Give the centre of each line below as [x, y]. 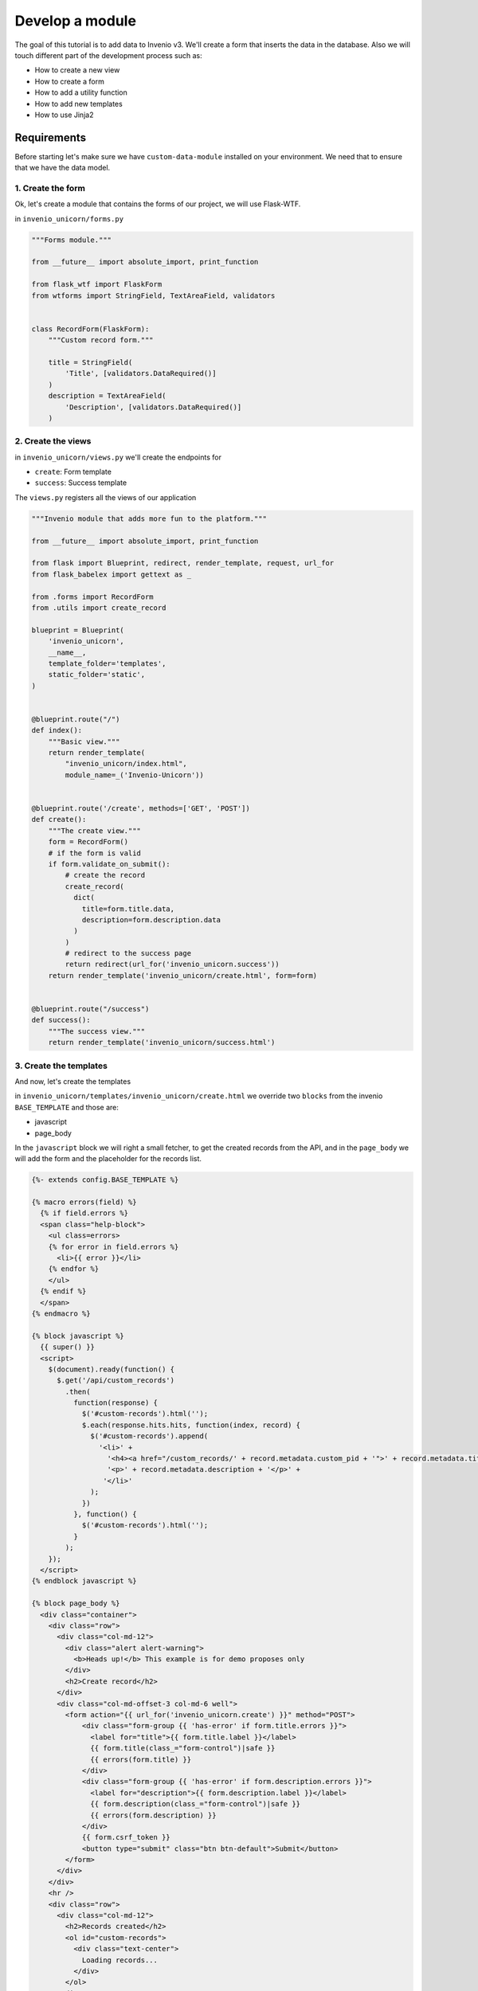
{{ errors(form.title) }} [141, 1759]
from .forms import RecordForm [93, 597]
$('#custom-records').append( [149, 1436]
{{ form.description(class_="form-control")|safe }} [196, 1804]
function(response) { [116, 1403]
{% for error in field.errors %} [114, 1247]
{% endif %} [63, 1291]
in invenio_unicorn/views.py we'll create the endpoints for [118, 457]
